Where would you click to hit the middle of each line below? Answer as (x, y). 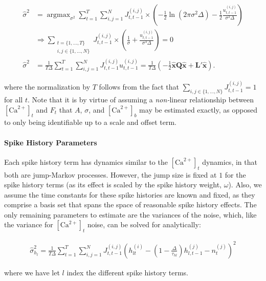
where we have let (32, 272)
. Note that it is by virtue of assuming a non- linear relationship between (141, 99)
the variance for (29, 224)
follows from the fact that (139, 87)
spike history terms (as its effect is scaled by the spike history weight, (113, 185)
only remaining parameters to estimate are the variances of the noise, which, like (130, 214)
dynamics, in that (230, 161)
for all (14, 99)
